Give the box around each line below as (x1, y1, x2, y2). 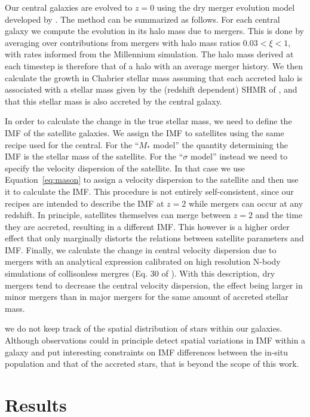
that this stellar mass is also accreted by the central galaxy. (5, 94, 222, 107)
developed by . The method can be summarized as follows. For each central (5, 13, 280, 25)
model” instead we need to (190, 150, 288, 162)
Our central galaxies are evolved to (5, 1, 133, 13)
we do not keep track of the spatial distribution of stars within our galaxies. (5, 322, 283, 335)
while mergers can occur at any (188, 197, 303, 209)
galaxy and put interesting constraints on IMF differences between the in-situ (5, 345, 288, 358)
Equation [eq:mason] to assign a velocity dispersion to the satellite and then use (5, 173, 299, 186)
